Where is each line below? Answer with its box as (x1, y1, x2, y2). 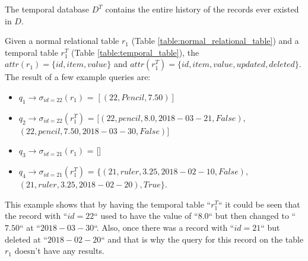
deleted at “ (5, 233, 47, 245)
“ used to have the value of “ (94, 209, 198, 222)
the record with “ (5, 209, 68, 222)
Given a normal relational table (5, 34, 119, 47)
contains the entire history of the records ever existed (105, 3, 299, 15)
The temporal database (5, 3, 90, 15)
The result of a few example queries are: (5, 71, 151, 83)
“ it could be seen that (218, 198, 300, 210)
